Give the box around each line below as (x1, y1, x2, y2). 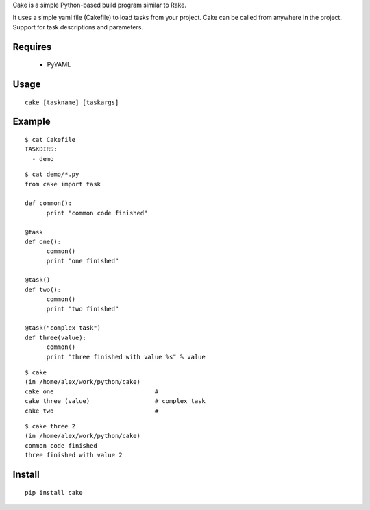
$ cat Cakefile (25, 136, 76, 143)
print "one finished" (46, 257, 119, 265)
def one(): (25, 237, 62, 245)
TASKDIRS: (25, 145, 58, 154)
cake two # (25, 406, 159, 415)
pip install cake (25, 489, 83, 496)
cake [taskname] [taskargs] (25, 98, 119, 106)
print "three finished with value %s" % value (46, 353, 206, 361)
